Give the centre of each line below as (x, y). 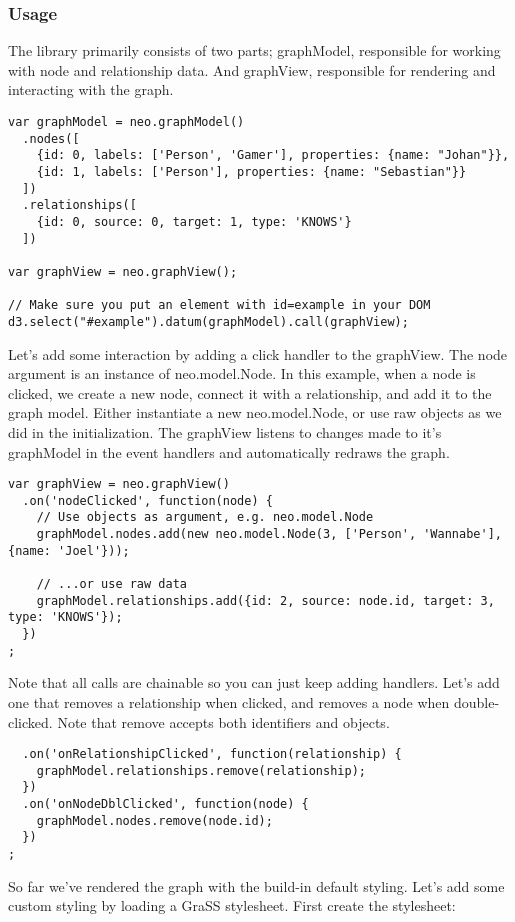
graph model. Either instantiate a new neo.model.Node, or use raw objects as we (255, 412)
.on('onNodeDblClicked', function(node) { (165, 804)
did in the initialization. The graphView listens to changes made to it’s (225, 431)
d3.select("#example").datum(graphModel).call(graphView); (208, 321)
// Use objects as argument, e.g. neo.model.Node (205, 517)
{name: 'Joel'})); (69, 550)
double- (476, 701)
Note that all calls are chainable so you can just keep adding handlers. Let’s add (254, 682)
